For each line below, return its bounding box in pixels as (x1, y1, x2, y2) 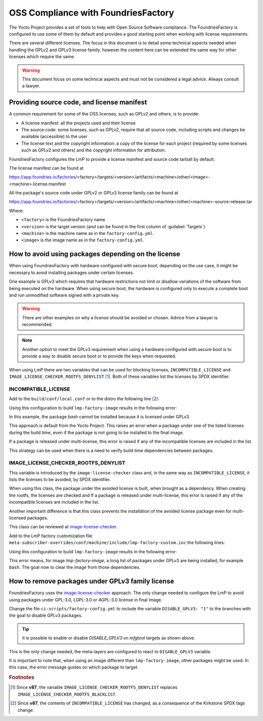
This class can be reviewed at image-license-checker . (9, 524, 118, 530)
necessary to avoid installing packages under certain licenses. (9, 270, 134, 275)
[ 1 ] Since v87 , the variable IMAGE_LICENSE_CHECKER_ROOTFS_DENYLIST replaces (10, 684, 178, 690)
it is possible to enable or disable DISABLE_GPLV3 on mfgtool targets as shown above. (22, 635, 196, 641)
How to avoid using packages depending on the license (9, 250, 180, 258)
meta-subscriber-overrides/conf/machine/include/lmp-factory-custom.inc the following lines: (9, 540, 225, 546)
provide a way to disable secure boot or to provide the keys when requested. (22, 353, 176, 359)
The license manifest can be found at (9, 165, 84, 171)
